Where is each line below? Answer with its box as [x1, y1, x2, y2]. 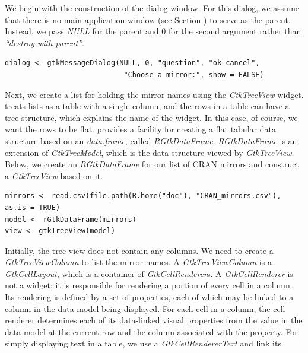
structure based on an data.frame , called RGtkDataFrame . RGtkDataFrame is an [5, 134, 297, 147]
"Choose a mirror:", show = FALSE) [123, 70, 264, 79]
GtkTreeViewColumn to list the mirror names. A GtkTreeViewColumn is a [5, 256, 272, 268]
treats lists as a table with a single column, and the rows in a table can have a [5, 100, 290, 112]
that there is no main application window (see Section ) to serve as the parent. [5, 13, 291, 26]
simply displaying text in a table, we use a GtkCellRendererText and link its [5, 337, 281, 349]
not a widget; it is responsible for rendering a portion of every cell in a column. [5, 279, 293, 291]
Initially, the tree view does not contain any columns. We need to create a [5, 244, 274, 256]
